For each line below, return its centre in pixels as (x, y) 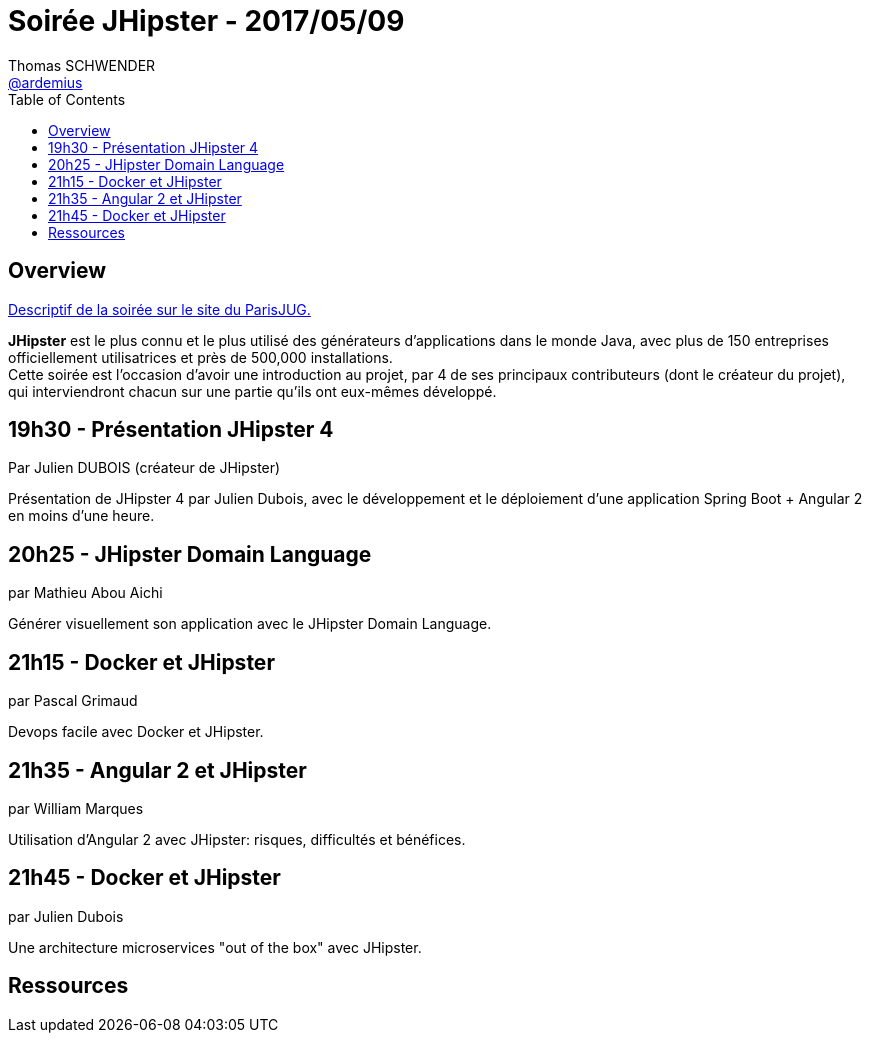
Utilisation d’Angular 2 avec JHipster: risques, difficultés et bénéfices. (237, 839)
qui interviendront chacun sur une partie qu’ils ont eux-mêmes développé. (252, 391)
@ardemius (45, 82)
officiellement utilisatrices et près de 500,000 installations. (200, 357)
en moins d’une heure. (81, 516)
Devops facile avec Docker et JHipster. (136, 732)
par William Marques (76, 808)
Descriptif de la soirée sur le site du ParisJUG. (159, 309)
